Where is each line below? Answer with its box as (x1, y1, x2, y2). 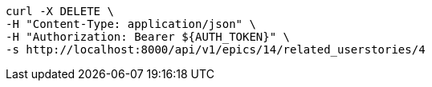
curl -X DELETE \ (6, 5, 114, 18)
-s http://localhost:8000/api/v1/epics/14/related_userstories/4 (6, 43, 426, 56)
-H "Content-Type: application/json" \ (6, 18, 256, 30)
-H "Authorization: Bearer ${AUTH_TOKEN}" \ (6, 30, 291, 43)
